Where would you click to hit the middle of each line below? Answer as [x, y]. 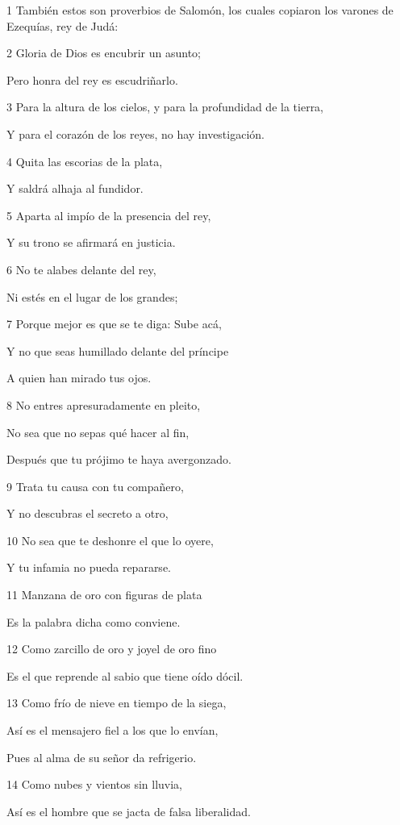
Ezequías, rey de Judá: [62, 25]
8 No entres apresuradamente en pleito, [104, 404]
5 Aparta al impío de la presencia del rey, [109, 215]
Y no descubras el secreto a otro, [87, 513]
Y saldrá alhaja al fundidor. [75, 188]
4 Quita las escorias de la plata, [85, 161]
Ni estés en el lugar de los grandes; [92, 296]
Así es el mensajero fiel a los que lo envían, [112, 730]
